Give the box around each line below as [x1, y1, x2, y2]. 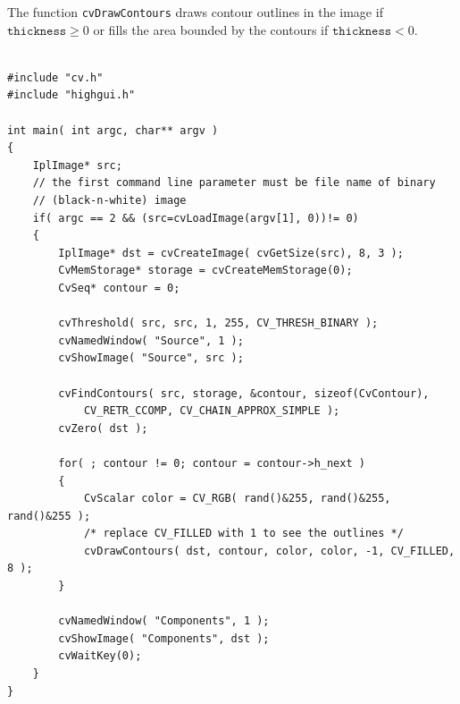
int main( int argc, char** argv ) [7, 123, 219, 137]
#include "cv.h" [7, 71, 104, 84]
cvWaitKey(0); [58, 649, 142, 663]
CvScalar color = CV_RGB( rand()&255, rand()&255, [83, 492, 391, 505]
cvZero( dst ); [58, 421, 148, 435]
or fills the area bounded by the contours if [93, 20, 329, 38]
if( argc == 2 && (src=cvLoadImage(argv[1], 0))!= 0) [32, 211, 359, 225]
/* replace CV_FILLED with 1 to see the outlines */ [83, 527, 404, 540]
